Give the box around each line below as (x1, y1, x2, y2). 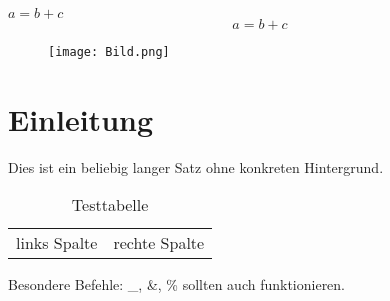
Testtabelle (71, 193, 149, 217)
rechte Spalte (113, 231, 205, 255)
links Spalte (16, 231, 98, 255)
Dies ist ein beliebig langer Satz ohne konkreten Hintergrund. (8, 156, 384, 177)
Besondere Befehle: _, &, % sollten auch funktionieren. (8, 274, 346, 295)
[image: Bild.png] (48, 45, 170, 59)
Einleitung (8, 98, 154, 139)
